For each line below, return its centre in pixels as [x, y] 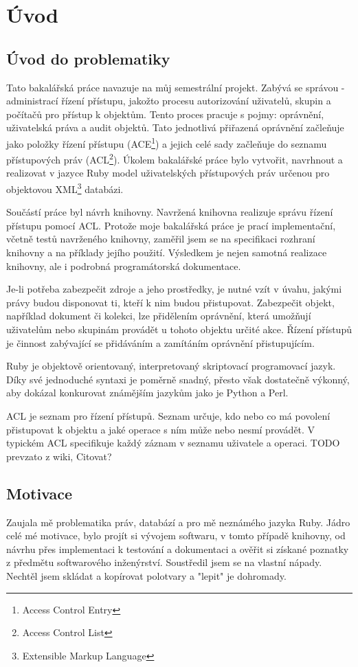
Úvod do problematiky [88, 58]
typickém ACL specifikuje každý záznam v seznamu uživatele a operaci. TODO [173, 443]
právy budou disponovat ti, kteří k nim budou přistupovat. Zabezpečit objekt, [170, 302]
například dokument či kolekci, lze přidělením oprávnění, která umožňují [159, 316]
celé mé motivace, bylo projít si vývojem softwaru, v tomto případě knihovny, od [176, 535]
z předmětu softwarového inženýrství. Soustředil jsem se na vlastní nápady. [164, 562]
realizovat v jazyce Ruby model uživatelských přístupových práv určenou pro [168, 173]
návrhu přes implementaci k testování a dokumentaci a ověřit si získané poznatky [178, 549]
